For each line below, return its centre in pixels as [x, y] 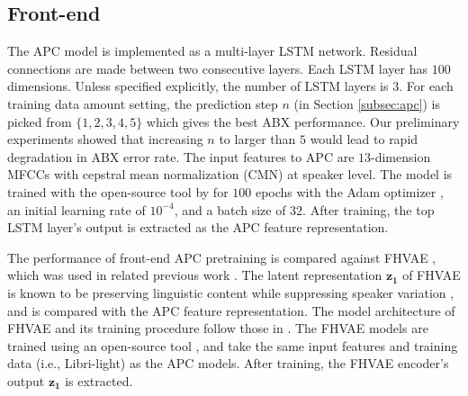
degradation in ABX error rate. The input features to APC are [181, 156]
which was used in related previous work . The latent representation [195, 275]
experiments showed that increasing [105, 139]
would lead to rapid [364, 139]
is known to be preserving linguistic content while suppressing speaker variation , [231, 292]
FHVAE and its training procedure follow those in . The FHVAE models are [218, 328]
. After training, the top [369, 209]
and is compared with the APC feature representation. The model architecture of [231, 310]
